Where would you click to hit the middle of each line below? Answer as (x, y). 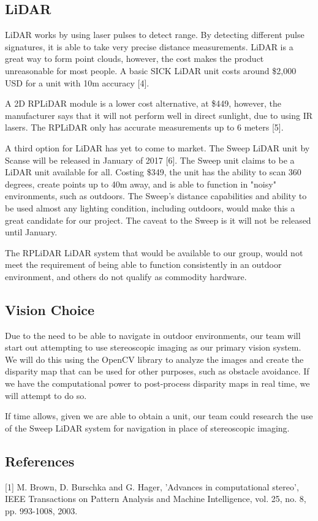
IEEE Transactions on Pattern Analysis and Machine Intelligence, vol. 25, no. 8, (156, 499)
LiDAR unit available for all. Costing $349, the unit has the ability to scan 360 (153, 172)
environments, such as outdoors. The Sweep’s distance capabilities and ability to (156, 196)
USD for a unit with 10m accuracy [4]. (77, 82)
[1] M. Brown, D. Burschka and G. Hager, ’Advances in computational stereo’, (152, 486)
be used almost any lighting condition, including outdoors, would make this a (150, 207)
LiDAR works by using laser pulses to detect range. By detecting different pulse (155, 35)
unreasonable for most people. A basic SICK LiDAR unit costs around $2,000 (151, 70)
